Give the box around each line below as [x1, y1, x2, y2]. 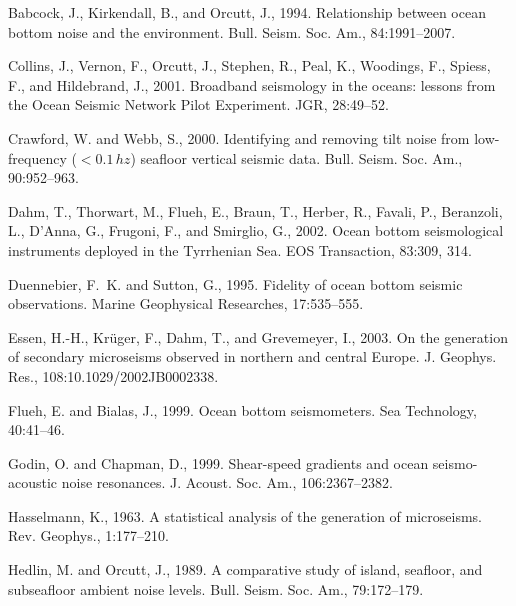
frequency [8, 147, 67, 168]
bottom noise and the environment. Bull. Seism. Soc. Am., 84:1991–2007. [8, 21, 456, 42]
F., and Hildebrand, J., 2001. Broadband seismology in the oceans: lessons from [8, 74, 496, 95]
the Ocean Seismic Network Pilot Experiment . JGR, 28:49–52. [8, 94, 389, 115]
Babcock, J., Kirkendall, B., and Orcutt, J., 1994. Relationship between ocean [8, 2, 486, 22]
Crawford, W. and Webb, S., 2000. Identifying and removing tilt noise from [8, 127, 470, 148]
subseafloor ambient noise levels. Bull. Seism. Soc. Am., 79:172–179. [8, 578, 424, 599]
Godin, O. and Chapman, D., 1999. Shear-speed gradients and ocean [8, 452, 429, 473]
